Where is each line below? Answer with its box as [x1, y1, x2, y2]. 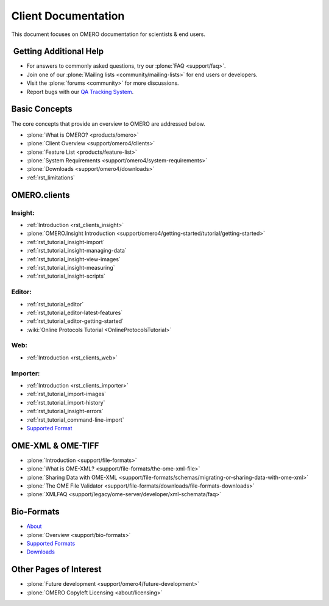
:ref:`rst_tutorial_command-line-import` [26, 416, 124, 424]
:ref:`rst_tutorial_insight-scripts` [26, 272, 106, 280]
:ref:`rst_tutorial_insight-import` [26, 238, 105, 245]
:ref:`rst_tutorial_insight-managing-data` [26, 247, 127, 254]
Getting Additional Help [13, 46, 104, 57]
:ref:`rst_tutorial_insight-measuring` [26, 264, 115, 271]
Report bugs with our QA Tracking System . [26, 88, 134, 95]
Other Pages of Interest [11, 565, 102, 575]
